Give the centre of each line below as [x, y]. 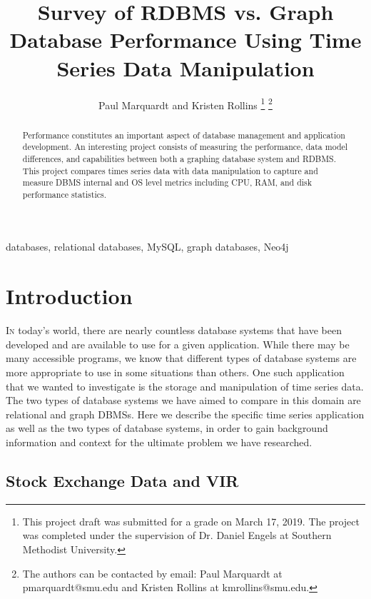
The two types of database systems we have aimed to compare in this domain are [183, 400]
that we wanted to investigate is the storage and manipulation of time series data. [185, 386]
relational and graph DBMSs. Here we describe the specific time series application [185, 414]
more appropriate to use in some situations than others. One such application [175, 372]
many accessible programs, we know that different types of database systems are [181, 358]
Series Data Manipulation [185, 67]
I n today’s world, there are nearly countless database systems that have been [174, 330]
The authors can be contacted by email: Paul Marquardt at [152, 573]
